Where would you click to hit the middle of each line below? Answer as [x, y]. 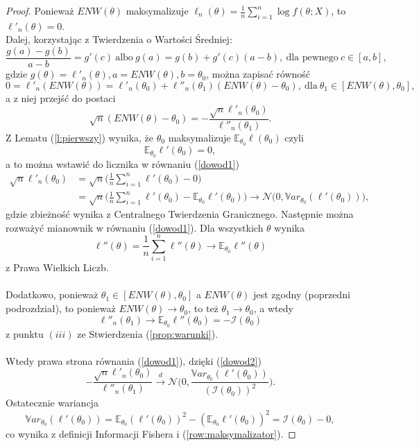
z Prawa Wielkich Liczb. [57, 267]
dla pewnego [312, 58]
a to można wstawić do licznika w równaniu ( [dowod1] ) [122, 163]
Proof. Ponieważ [40, 10]
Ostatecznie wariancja [52, 403]
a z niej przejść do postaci [61, 97]
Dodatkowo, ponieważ [52, 294]
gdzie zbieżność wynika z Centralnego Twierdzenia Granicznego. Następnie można [180, 213]
